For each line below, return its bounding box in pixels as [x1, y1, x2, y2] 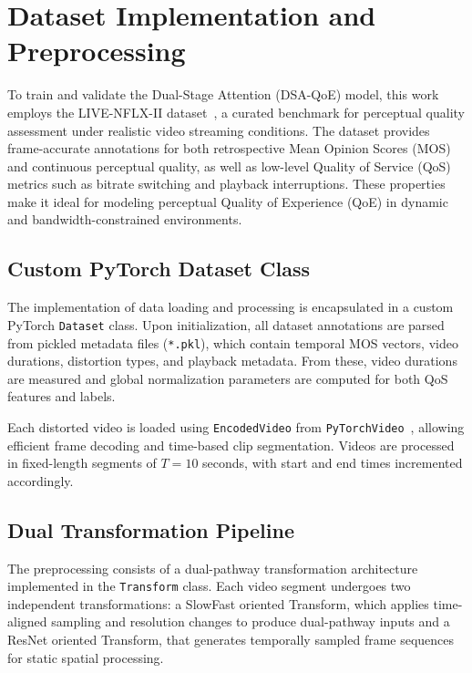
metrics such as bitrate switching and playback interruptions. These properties [7, 174, 446, 193]
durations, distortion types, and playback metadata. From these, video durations [7, 351, 457, 370]
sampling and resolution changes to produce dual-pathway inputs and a [51, 612, 450, 631]
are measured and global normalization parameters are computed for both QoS [7, 368, 448, 388]
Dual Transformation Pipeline [7, 515, 294, 544]
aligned [7, 612, 47, 631]
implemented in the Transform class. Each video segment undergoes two [7, 576, 411, 595]
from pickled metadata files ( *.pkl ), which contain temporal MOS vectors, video [7, 333, 458, 352]
